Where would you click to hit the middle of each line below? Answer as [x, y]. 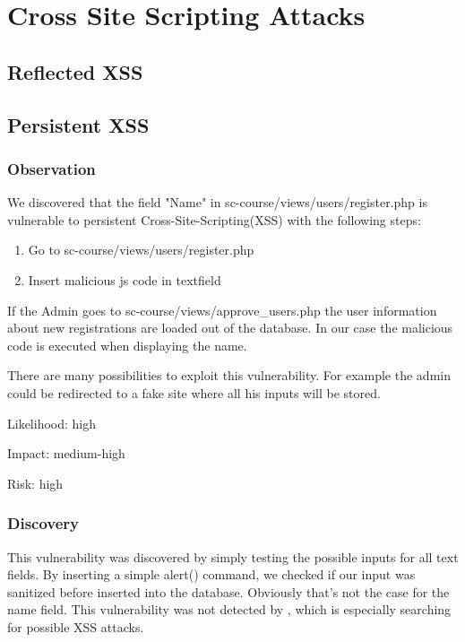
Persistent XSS [78, 124]
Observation [52, 168]
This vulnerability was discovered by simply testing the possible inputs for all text [233, 556]
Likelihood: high [52, 423]
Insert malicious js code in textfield [125, 279]
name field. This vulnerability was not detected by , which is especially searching [229, 609]
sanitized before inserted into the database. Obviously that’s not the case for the [228, 591]
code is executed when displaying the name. [127, 345]
